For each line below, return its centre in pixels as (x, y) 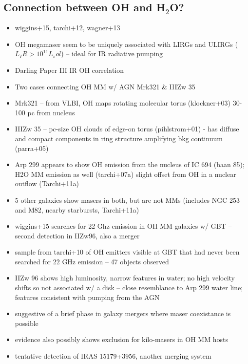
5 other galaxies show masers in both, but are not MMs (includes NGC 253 (127, 200)
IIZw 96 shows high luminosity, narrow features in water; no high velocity (125, 278)
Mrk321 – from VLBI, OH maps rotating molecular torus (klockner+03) (123, 103)
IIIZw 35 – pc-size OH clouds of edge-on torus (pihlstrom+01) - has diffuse (127, 129)
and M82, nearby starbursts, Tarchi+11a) (77, 209)
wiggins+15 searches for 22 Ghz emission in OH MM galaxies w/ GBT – (123, 226)
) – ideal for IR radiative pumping (112, 54)
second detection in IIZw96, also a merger (77, 235)
